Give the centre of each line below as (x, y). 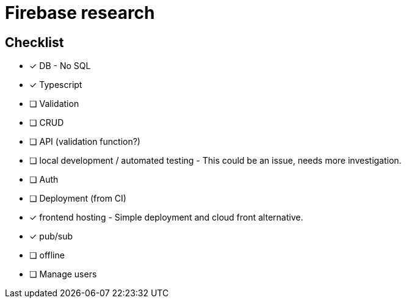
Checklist (34, 42)
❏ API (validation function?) (85, 142)
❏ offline (47, 255)
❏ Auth (44, 180)
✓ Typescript (56, 85)
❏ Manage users (63, 274)
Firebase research (80, 13)
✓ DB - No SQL (60, 66)
